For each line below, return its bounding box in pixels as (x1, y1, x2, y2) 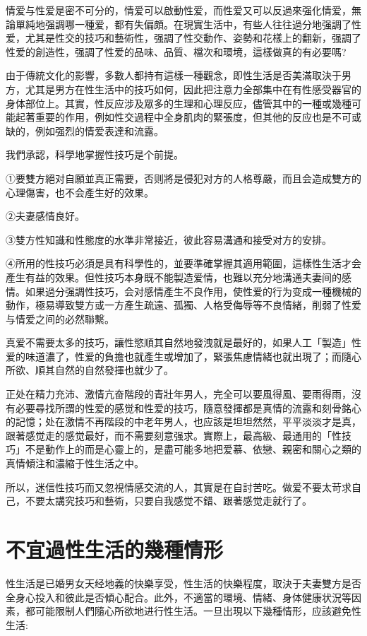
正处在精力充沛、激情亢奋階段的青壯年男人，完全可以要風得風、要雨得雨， (6, 387, 351, 401)
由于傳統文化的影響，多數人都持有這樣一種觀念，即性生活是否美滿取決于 (6, 68, 342, 83)
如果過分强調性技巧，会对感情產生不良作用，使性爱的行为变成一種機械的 (25, 283, 361, 298)
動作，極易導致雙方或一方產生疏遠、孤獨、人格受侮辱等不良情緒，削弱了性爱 (6, 298, 361, 312)
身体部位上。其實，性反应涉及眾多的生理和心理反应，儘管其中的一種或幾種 (6, 95, 351, 110)
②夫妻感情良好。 (6, 208, 85, 223)
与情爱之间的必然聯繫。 (6, 311, 114, 326)
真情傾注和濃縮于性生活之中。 (6, 456, 144, 471)
